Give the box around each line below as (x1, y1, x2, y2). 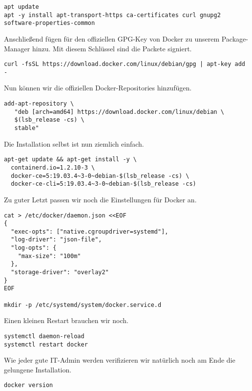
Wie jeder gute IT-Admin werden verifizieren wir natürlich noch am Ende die (4, 355, 235, 365)
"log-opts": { (11, 244, 57, 252)
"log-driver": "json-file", (11, 236, 102, 243)
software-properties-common (4, 20, 95, 27)
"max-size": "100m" (18, 252, 81, 260)
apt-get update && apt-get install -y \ (4, 156, 137, 163)
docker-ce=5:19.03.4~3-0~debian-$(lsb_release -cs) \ (11, 172, 189, 179)
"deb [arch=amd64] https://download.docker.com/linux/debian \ (14, 108, 225, 115)
